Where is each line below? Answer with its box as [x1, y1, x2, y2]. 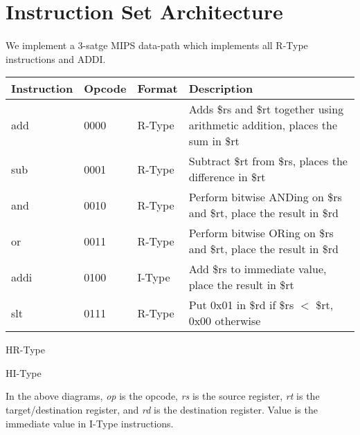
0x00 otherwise [188, 313, 261, 329]
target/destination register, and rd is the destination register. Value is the [6, 402, 318, 416]
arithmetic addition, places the [188, 117, 338, 133]
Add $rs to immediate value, [188, 261, 327, 277]
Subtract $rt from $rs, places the [188, 153, 348, 169]
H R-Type [6, 342, 45, 357]
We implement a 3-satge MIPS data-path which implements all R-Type [6, 37, 308, 52]
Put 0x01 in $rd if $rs [188, 297, 294, 313]
